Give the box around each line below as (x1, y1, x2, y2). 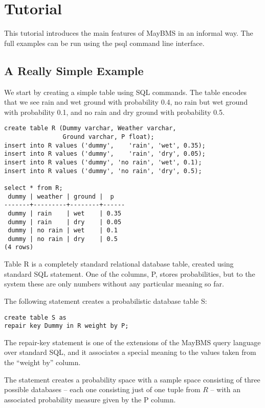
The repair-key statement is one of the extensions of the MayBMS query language (4, 337, 261, 347)
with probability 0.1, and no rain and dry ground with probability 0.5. (4, 106, 225, 117)
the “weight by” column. (4, 357, 81, 368)
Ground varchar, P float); (62, 133, 154, 140)
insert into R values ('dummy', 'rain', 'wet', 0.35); (4, 141, 206, 149)
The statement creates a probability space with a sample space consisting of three (4, 374, 260, 385)
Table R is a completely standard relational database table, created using (4, 258, 234, 269)
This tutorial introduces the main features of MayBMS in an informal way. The (4, 28, 253, 38)
